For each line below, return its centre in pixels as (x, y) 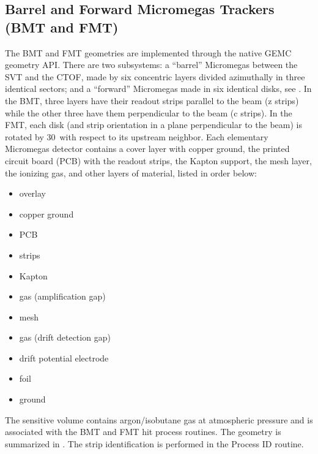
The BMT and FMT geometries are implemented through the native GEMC (148, 52)
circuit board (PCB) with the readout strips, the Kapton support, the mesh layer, (158, 160)
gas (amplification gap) (62, 296)
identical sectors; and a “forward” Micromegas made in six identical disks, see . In (158, 89)
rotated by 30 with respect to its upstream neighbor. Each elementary (137, 136)
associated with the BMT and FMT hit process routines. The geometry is (143, 432)
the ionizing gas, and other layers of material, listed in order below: (131, 172)
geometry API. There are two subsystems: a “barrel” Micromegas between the (151, 65)
